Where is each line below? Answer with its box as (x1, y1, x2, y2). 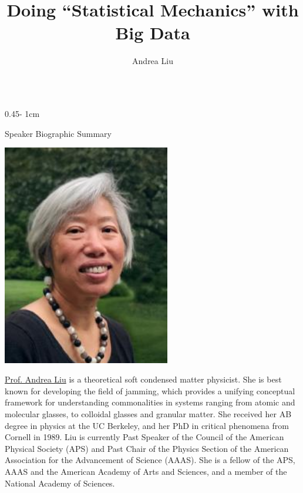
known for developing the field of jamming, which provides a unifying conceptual (5, 384, 295, 397)
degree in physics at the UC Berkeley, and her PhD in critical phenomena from (5, 419, 289, 431)
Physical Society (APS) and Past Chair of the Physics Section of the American (5, 442, 289, 454)
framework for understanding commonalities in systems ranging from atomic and (5, 396, 295, 408)
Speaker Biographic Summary (5, 127, 112, 139)
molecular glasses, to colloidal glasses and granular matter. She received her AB (5, 407, 292, 420)
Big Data (115, 21, 190, 45)
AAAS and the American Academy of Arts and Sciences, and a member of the (5, 465, 287, 477)
